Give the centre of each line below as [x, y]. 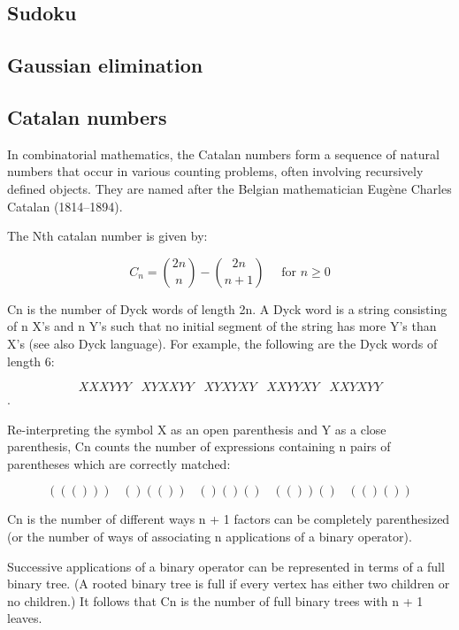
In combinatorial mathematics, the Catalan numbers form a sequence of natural [223, 154]
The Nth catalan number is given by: [107, 236]
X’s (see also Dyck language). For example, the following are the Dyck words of [222, 343]
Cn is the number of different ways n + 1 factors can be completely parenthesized [229, 519]
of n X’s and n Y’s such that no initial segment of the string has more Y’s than [222, 326]
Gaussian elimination [105, 65]
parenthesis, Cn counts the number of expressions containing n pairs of [199, 446]
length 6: [31, 361]
